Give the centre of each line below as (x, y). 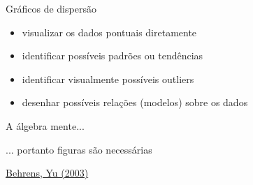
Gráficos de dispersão (51, 8)
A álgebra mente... (45, 125)
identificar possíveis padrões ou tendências (113, 55)
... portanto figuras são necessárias (79, 149)
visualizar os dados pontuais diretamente (109, 32)
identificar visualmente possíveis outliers (108, 79)
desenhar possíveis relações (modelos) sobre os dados (135, 102)
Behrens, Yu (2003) (47, 173)
